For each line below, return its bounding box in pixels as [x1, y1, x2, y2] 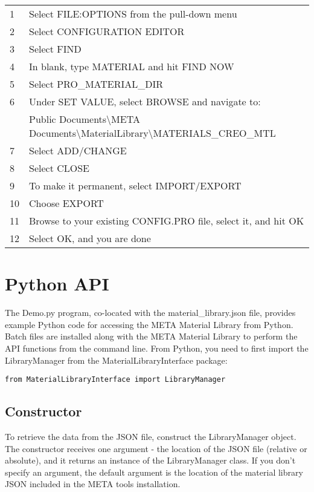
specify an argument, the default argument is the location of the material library [5, 465, 303, 478]
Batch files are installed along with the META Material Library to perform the [5, 330, 298, 343]
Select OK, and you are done [29, 231, 151, 245]
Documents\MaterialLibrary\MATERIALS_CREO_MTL [29, 126, 276, 140]
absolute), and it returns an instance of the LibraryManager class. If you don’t [5, 454, 296, 467]
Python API [5, 271, 109, 296]
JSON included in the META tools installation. [5, 477, 181, 490]
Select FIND [29, 42, 82, 56]
